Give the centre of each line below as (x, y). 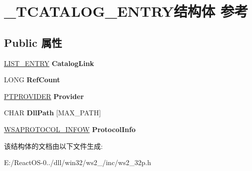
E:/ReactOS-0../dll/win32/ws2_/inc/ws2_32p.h (78, 162)
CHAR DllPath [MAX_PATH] (53, 113)
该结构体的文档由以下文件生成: (53, 146)
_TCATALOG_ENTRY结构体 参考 (126, 11)
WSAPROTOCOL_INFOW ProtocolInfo (70, 129)
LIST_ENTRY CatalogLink (49, 63)
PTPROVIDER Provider (44, 96)
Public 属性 (33, 42)
